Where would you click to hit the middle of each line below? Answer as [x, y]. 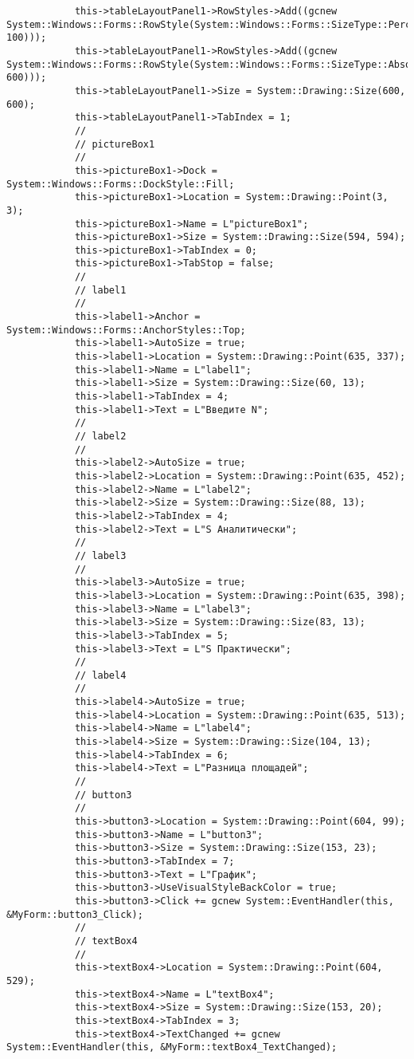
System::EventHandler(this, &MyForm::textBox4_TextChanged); [172, 1047]
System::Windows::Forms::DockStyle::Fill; [121, 184]
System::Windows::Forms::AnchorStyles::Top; [126, 330]
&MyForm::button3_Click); [75, 914]
